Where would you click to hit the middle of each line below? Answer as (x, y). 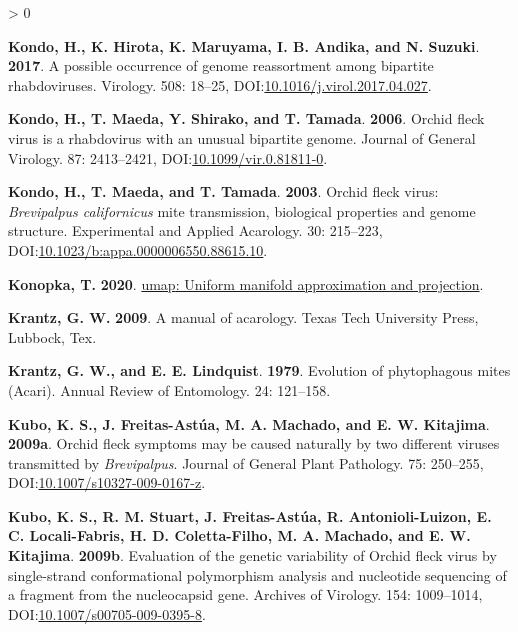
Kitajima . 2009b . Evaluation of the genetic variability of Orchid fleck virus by (252, 555)
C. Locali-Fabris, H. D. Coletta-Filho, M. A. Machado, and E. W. (239, 535)
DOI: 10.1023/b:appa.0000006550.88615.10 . (138, 249)
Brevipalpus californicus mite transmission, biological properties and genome (242, 210)
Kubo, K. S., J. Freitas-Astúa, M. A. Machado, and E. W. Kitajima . (249, 423)
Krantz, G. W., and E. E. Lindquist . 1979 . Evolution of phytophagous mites (259, 370)
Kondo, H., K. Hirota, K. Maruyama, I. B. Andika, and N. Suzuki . (244, 45)
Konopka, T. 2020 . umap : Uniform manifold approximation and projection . (246, 283)
